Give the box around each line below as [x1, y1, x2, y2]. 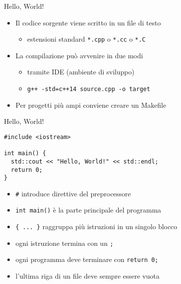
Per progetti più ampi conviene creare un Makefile [15, 99, 166, 110]
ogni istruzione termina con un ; [15, 237, 114, 248]
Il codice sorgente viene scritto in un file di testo [15, 17, 161, 27]
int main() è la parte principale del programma [15, 205, 161, 215]
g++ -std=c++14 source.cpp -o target [27, 86, 151, 93]
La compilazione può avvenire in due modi [15, 50, 143, 60]
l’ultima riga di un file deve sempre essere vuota [15, 271, 159, 281]
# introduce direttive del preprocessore [15, 188, 131, 198]
